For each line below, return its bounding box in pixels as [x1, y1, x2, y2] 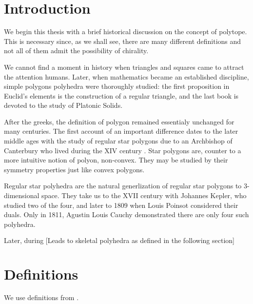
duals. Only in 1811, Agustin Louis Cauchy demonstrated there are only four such [4, 209, 249, 220]
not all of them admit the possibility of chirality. [4, 45, 149, 56]
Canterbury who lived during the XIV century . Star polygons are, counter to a [4, 145, 241, 155]
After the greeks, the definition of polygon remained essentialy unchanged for [4, 116, 234, 126]
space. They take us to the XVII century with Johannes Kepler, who [41, 190, 247, 201]
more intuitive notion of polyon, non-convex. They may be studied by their [4, 155, 228, 165]
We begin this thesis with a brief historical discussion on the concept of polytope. [4, 26, 247, 37]
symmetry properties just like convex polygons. [4, 164, 145, 174]
